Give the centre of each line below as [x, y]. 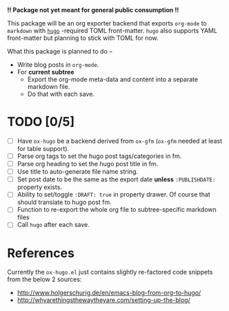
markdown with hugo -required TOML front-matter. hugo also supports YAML [112, 31]
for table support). [43, 149]
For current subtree [46, 72]
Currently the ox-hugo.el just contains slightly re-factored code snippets [110, 272]
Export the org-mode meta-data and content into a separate [113, 79]
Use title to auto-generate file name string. [77, 172]
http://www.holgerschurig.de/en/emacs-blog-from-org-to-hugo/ [109, 293]
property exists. [39, 187]
